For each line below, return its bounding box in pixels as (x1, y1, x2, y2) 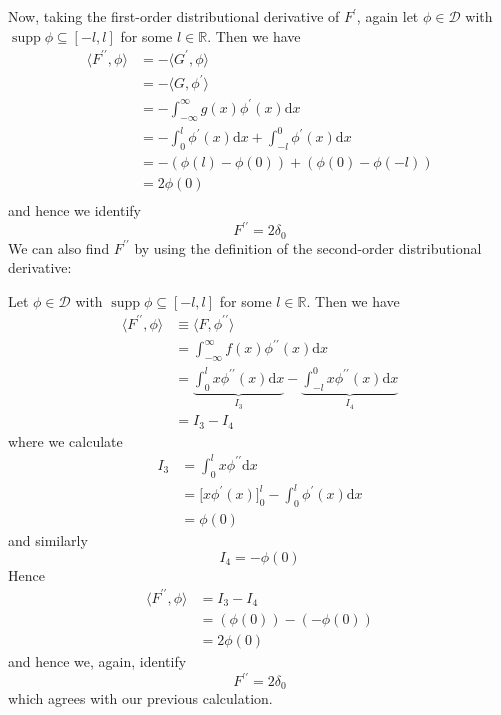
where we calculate (8, 430, 123, 451)
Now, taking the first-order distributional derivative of (8, 6, 340, 26)
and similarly (8, 530, 88, 551)
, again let (356, 6, 419, 26)
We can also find (8, 237, 110, 258)
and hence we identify (8, 200, 141, 220)
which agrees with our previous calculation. (8, 688, 273, 709)
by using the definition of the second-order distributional (134, 237, 482, 258)
